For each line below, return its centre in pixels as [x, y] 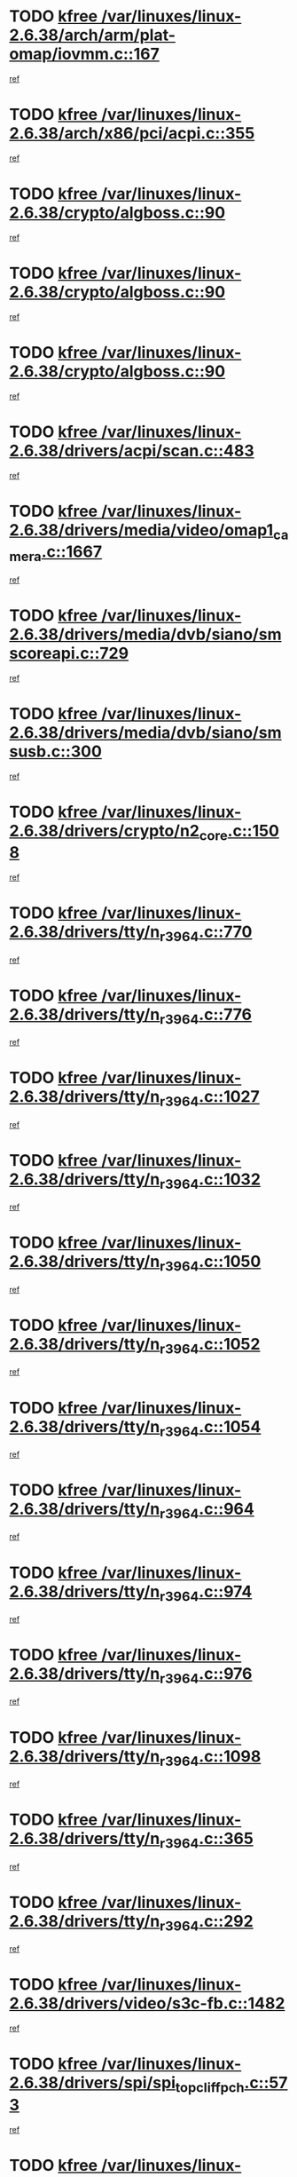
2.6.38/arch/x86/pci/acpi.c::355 [132, 134]
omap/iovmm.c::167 [84, 54]
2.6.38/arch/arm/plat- [92, 35]
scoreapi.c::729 [69, 653]
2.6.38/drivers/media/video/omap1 [141, 530]
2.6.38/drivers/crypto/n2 [104, 831]
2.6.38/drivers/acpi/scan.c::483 [132, 451]
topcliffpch [210, 2087]
